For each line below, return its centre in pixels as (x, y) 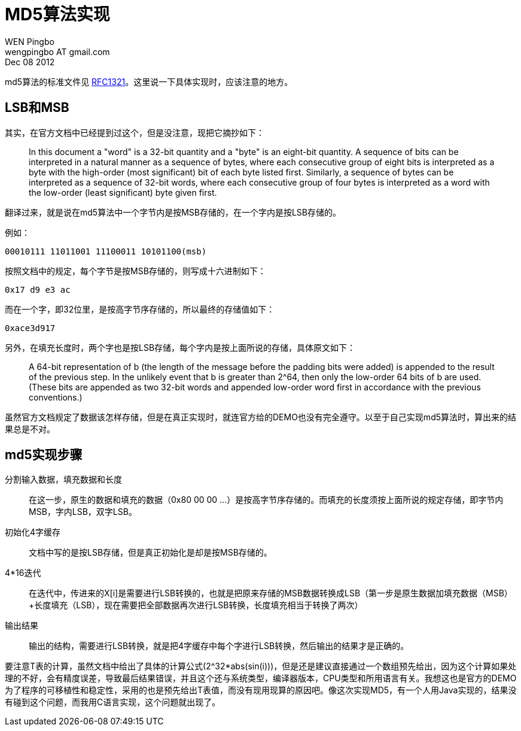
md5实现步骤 (44, 455)
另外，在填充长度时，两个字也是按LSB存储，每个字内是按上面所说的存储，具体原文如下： (180, 347)
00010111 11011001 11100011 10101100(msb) (106, 251)
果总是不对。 (30, 429)
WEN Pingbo (30, 41)
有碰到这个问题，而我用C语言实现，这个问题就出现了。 (113, 702)
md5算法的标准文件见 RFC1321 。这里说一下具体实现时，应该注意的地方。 (149, 81)
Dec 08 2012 (30, 62)
